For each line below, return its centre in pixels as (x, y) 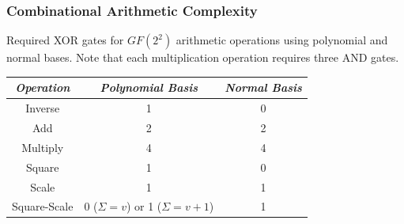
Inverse (43, 108)
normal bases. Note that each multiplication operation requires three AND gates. (203, 57)
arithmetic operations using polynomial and (282, 40)
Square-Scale (43, 206)
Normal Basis (263, 87)
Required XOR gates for (65, 40)
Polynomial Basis (149, 87)
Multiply (43, 147)
